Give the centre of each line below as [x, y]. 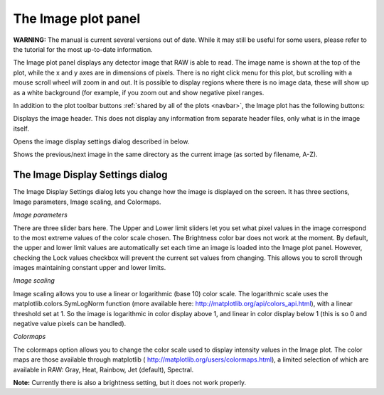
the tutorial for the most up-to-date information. [83, 49]
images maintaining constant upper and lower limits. [90, 268]
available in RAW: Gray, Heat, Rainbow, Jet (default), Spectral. [103, 369]
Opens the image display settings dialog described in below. [101, 141]
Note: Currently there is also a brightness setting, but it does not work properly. [130, 383]
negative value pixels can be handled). [70, 324]
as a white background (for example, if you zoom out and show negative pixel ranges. [139, 92]
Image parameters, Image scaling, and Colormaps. [87, 202]
